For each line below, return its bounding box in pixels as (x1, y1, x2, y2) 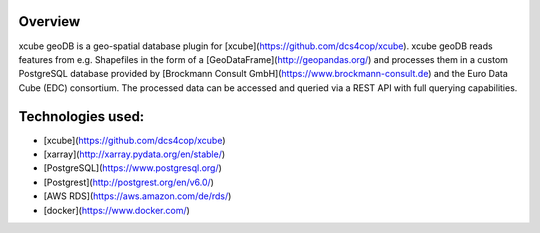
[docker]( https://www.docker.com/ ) (43, 204, 190, 216)
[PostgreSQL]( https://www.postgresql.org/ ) (43, 162, 222, 174)
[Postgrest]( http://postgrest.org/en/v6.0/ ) (43, 176, 215, 188)
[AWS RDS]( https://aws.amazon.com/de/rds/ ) (43, 190, 232, 202)
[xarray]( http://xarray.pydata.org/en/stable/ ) (43, 148, 226, 160)
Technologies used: (18, 108, 145, 125)
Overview (18, 13, 81, 30)
